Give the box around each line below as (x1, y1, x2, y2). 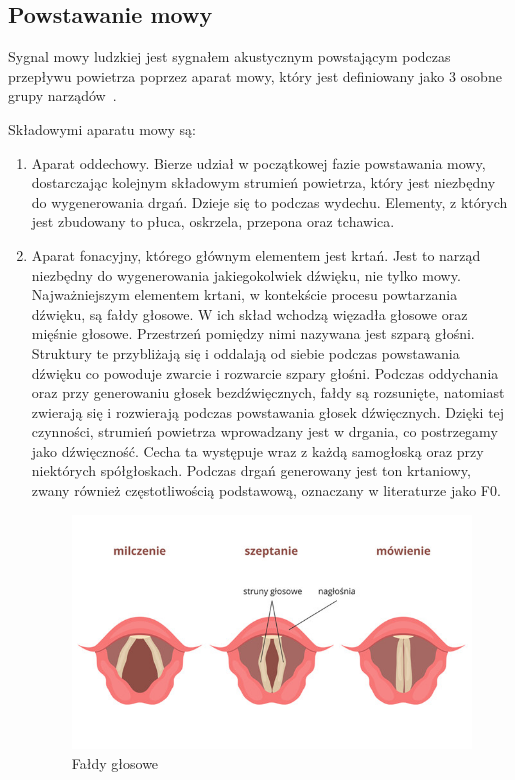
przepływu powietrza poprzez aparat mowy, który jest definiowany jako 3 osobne (8, 65, 502, 86)
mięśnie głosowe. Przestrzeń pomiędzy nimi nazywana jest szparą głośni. (31, 323, 475, 344)
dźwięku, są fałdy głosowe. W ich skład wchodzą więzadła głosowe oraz (31, 303, 468, 324)
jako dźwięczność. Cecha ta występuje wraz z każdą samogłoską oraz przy (31, 440, 484, 461)
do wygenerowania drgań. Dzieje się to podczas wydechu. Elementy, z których (31, 191, 508, 212)
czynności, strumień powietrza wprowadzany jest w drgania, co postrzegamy (31, 421, 498, 442)
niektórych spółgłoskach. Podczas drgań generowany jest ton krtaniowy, (31, 460, 471, 481)
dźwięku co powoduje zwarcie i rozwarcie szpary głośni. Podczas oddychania (31, 362, 499, 383)
